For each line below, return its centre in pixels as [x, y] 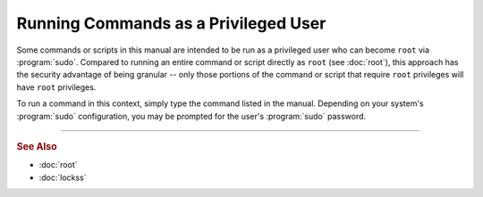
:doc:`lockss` [63, 177]
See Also [37, 146]
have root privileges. [56, 87]
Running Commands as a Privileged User [171, 23]
